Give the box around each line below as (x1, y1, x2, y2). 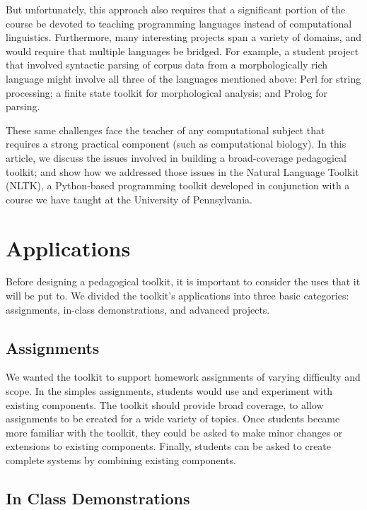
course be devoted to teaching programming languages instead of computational (6, 16, 352, 30)
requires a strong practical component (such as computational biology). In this (6, 136, 346, 151)
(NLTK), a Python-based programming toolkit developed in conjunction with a (6, 178, 350, 193)
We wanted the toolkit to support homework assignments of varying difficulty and (6, 369, 361, 384)
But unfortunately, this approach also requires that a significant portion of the (6, 2, 346, 16)
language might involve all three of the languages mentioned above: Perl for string (6, 71, 361, 85)
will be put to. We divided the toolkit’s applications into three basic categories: (6, 288, 349, 303)
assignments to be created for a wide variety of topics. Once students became (6, 411, 340, 426)
